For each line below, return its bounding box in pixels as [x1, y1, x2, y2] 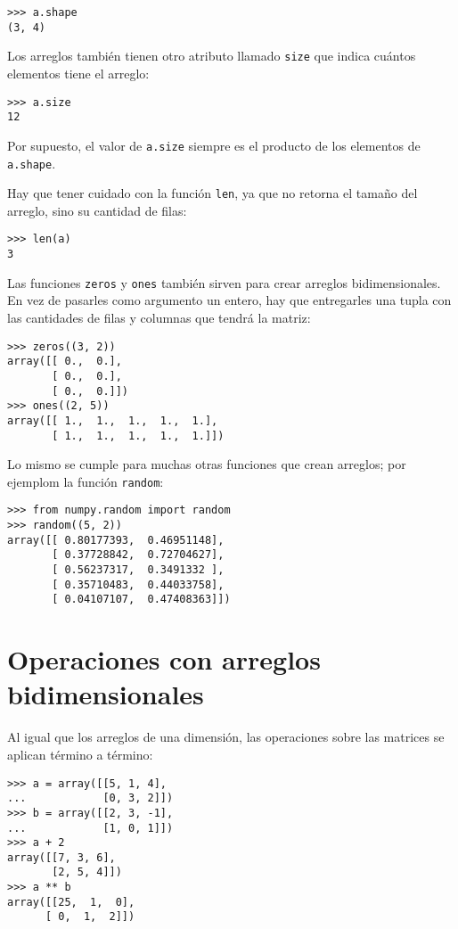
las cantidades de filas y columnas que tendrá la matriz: [7, 308, 311, 326]
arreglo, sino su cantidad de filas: [7, 201, 187, 219]
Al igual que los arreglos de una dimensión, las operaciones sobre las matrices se [7, 728, 445, 746]
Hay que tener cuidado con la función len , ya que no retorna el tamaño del [7, 184, 418, 202]
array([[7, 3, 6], [7, 851, 116, 864]
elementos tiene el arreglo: [7, 63, 150, 82]
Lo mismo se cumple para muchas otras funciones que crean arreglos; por [7, 455, 406, 473]
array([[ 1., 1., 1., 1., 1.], [7, 414, 218, 427]
